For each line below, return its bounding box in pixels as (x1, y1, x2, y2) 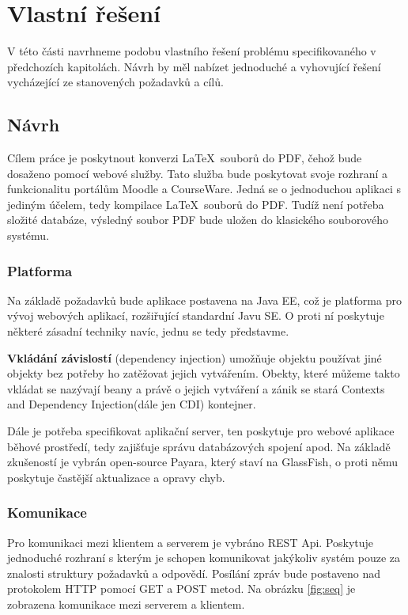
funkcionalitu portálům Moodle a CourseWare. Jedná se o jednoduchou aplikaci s (7, 180, 401, 197)
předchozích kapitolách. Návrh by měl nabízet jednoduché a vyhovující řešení (7, 58, 381, 74)
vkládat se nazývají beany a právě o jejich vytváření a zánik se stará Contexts (7, 380, 385, 397)
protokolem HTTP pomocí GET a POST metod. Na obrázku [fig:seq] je (7, 580, 356, 597)
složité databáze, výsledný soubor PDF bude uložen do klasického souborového (7, 211, 389, 228)
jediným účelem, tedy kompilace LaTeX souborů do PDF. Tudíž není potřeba (7, 196, 384, 212)
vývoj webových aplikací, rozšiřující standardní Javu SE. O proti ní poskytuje (7, 307, 384, 324)
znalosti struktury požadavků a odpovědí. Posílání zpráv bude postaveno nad (7, 564, 381, 581)
